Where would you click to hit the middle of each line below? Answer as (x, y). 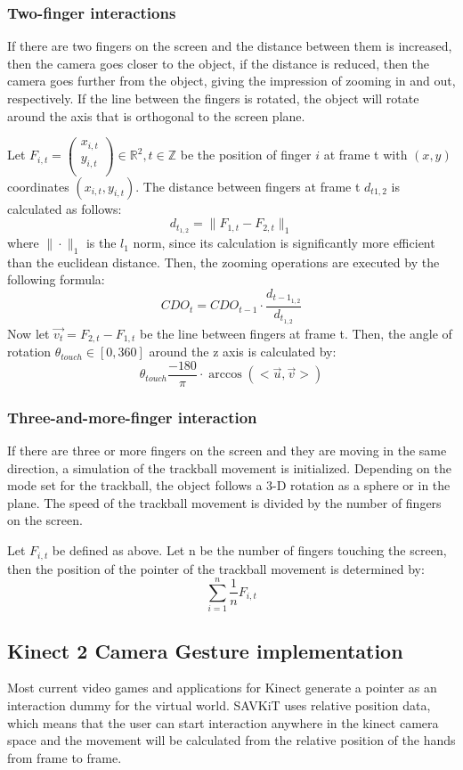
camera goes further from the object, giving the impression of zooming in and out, (231, 81)
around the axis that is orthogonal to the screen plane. (156, 115)
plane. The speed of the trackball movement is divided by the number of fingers (224, 502)
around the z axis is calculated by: (243, 352)
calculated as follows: (65, 208)
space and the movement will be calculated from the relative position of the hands (231, 740)
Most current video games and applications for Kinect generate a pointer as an (222, 688)
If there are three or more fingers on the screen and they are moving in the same (227, 451)
